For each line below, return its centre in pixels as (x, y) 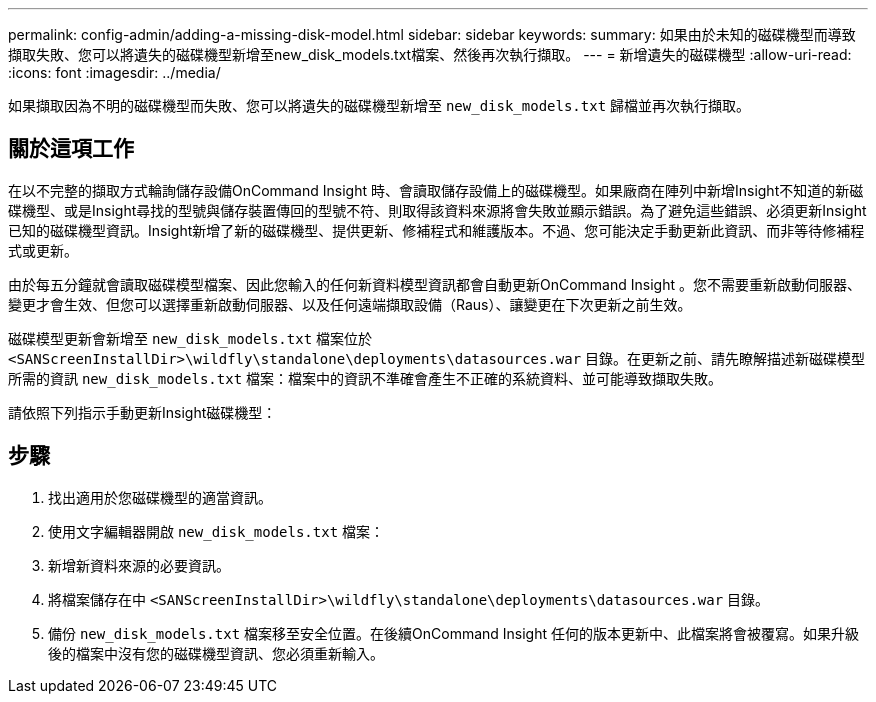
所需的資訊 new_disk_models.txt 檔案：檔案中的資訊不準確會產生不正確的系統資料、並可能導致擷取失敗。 (365, 378)
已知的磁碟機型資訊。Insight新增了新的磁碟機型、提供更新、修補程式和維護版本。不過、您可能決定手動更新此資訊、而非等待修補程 (436, 230)
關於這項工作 (71, 149)
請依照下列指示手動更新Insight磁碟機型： (142, 412)
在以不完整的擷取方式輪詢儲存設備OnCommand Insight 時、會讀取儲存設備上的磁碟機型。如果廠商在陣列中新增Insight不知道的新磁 (436, 190)
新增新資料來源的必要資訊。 (139, 565)
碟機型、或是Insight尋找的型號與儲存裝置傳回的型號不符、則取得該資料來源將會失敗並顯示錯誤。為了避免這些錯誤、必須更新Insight (437, 210)
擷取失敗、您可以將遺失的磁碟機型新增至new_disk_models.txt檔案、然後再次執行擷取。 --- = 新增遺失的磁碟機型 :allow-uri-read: (430, 54)
